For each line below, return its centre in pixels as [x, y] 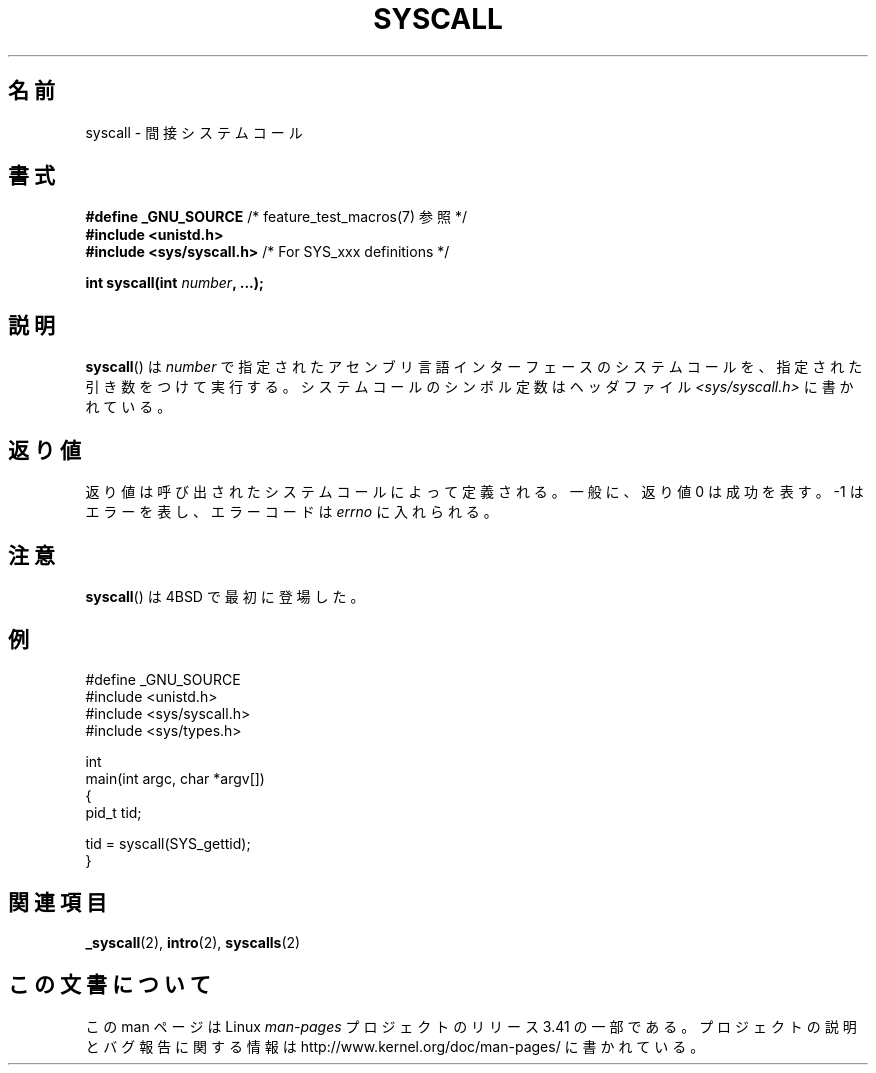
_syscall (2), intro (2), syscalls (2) [193, 942]
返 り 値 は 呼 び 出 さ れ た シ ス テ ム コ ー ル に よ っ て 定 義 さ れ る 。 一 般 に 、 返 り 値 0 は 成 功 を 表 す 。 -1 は [474, 492]
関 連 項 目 [57, 903]
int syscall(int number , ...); [174, 283]
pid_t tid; [113, 812]
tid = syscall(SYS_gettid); [168, 843]
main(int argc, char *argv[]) [175, 778]
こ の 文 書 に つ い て [109, 985]
